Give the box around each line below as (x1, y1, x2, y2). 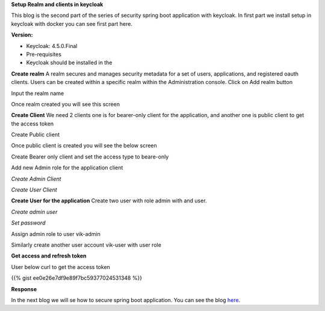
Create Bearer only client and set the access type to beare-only (11, 153, 169, 160)
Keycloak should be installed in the (26, 59, 113, 66)
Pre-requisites (26, 50, 61, 58)
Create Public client (11, 131, 60, 138)
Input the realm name (11, 89, 64, 97)
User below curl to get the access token (11, 263, 111, 270)
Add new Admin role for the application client (11, 164, 123, 171)
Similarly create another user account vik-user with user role (11, 241, 162, 249)
